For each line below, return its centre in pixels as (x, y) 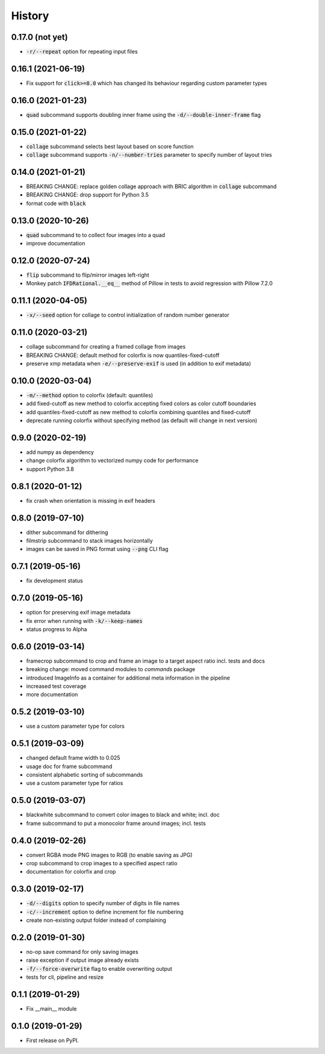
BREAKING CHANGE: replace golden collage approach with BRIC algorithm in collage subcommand (151, 186)
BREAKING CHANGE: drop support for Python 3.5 (88, 195)
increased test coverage (56, 686)
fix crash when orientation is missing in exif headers (91, 500)
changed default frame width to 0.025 (73, 758)
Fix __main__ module (52, 1009)
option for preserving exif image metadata (78, 613)
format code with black (56, 203)
